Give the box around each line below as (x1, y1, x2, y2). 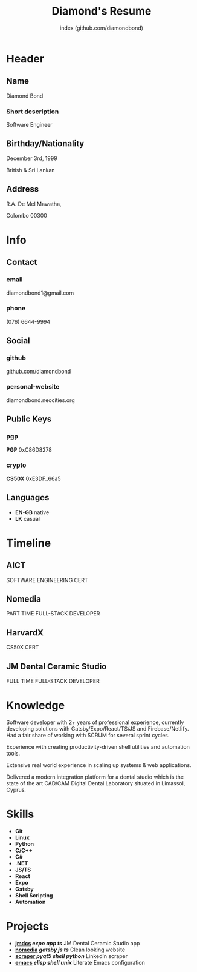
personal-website (6, 383, 60, 391)
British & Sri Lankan (6, 166, 56, 173)
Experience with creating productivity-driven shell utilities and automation (6, 743, 190, 750)
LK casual (15, 515, 40, 522)
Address (6, 184, 39, 195)
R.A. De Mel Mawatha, (6, 200, 62, 207)
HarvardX (6, 628, 44, 638)
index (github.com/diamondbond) (59, 24, 144, 32)
